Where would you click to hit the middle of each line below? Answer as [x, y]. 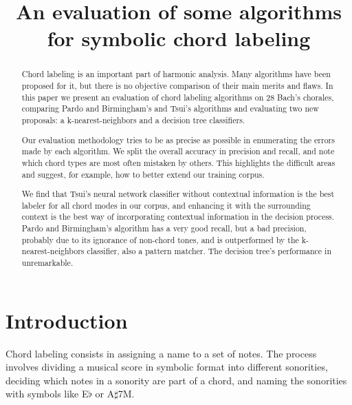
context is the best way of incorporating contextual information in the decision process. [178, 217]
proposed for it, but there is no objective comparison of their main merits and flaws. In [177, 86]
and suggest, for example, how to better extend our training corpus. [143, 174]
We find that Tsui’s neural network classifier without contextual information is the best [178, 194]
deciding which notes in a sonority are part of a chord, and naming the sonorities [176, 380]
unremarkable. [47, 262]
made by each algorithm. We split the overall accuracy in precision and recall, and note [178, 151]
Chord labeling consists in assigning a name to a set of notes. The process [161, 353]
